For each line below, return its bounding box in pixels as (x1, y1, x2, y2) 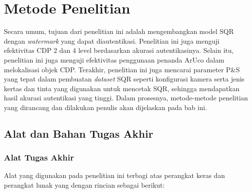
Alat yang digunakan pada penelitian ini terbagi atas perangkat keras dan (4, 170, 225, 180)
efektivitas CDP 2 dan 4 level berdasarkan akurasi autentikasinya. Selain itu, (4, 45, 234, 55)
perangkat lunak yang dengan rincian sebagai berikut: (4, 180, 165, 190)
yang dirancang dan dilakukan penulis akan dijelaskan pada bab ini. (4, 102, 207, 112)
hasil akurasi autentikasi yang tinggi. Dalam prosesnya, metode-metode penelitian (4, 93, 248, 103)
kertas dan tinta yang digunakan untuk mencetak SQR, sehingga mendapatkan (4, 83, 240, 93)
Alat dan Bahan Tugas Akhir (4, 126, 153, 141)
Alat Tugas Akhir (4, 151, 74, 163)
